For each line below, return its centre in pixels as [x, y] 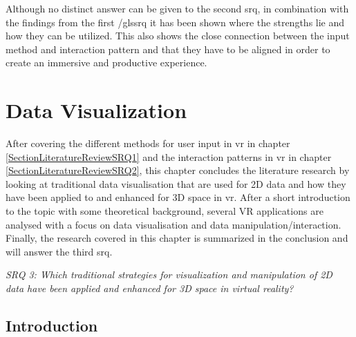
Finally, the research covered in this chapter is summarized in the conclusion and [177, 238]
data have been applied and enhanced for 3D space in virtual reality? [150, 288]
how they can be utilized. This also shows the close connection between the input [178, 36]
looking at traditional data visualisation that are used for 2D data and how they [176, 183]
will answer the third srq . [59, 251]
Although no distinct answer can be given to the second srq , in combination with [177, 8]
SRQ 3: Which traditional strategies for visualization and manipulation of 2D [169, 275]
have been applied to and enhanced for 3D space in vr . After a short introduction [178, 197]
